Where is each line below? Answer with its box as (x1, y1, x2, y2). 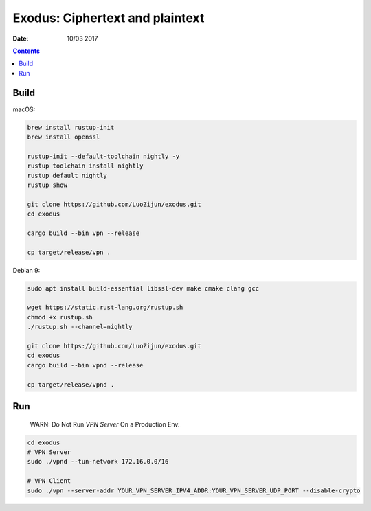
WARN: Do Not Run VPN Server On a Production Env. (30, 420, 180, 429)
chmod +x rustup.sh (27, 313, 93, 321)
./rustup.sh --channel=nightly (27, 323, 133, 331)
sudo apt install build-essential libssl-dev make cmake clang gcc (27, 284, 260, 292)
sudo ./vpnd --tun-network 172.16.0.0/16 (27, 457, 169, 466)
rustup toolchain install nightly (27, 162, 144, 170)
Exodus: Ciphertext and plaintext (12, 10, 205, 25)
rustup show (27, 181, 68, 189)
